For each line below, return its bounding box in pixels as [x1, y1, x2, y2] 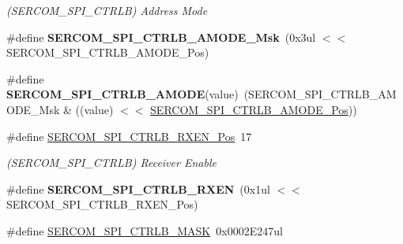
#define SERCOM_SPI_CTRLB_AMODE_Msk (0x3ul [6, 28, 316, 45]
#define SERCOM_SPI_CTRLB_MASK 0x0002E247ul [6, 222, 283, 238]
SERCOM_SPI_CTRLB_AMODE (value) [6, 86, 239, 102]
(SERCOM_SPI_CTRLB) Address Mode [6, 2, 208, 18]
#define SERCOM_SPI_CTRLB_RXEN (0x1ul [6, 180, 270, 197]
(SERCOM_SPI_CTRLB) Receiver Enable [6, 154, 217, 171]
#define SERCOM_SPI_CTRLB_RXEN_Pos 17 [6, 128, 252, 144]
